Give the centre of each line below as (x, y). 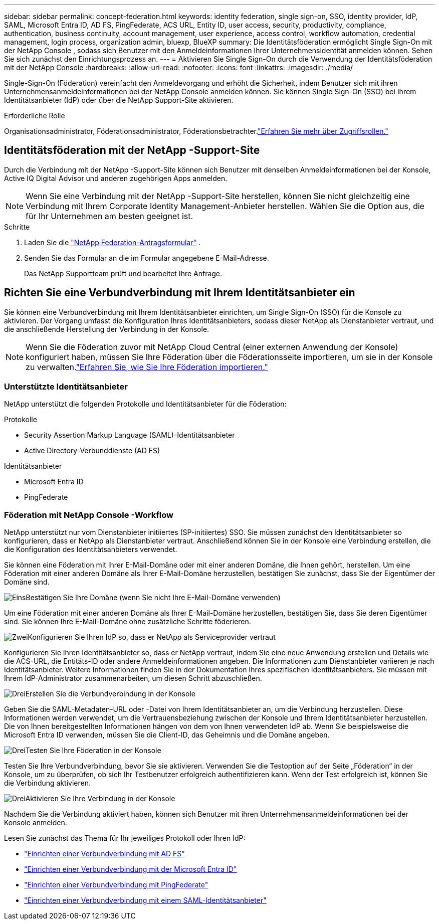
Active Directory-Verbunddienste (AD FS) (92, 451)
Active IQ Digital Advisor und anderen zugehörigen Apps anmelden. (116, 178)
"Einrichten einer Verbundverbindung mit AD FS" (104, 854)
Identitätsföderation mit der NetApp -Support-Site (132, 150)
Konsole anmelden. (36, 823)
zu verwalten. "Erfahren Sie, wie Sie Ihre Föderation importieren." (147, 367)
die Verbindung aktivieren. (47, 783)
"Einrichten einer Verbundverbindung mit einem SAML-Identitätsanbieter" (145, 900)
